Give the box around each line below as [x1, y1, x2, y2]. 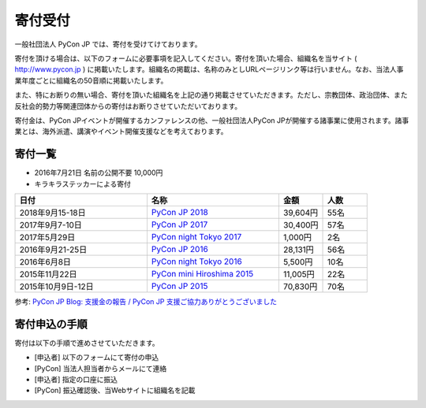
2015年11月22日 [19, 269, 78, 280]
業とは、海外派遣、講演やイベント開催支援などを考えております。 [14, 127, 228, 136]
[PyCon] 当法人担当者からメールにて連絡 [34, 363, 167, 373]
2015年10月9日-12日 [19, 280, 94, 291]
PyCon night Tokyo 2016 [151, 256, 242, 267]
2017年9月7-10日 [19, 219, 83, 230]
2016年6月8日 [19, 256, 71, 267]
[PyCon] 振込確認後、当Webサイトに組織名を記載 [34, 386, 196, 395]
